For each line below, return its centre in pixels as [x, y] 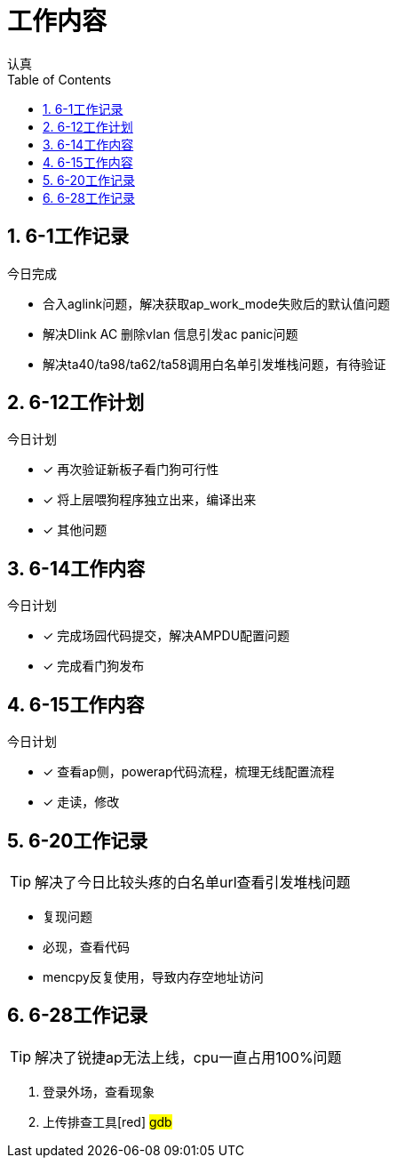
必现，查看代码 [86, 946]
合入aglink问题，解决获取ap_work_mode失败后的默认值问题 [217, 303]
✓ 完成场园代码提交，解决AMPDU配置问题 [167, 636]
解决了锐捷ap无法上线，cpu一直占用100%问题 [188, 1057]
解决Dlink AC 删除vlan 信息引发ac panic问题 [171, 333]
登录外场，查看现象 [99, 1091]
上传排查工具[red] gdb [107, 1121]
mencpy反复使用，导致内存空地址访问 [153, 976]
